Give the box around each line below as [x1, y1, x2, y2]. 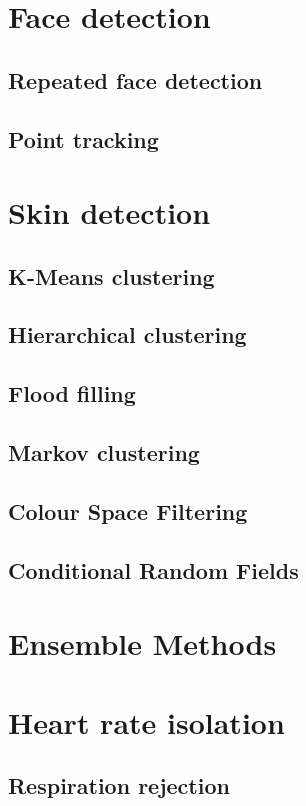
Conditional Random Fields [8, 554, 299, 585]
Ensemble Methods [8, 623, 277, 664]
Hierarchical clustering [8, 319, 247, 350]
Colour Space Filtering [8, 495, 248, 526]
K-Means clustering [8, 260, 215, 291]
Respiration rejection [8, 770, 230, 801]
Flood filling [8, 378, 136, 409]
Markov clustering [8, 437, 200, 468]
